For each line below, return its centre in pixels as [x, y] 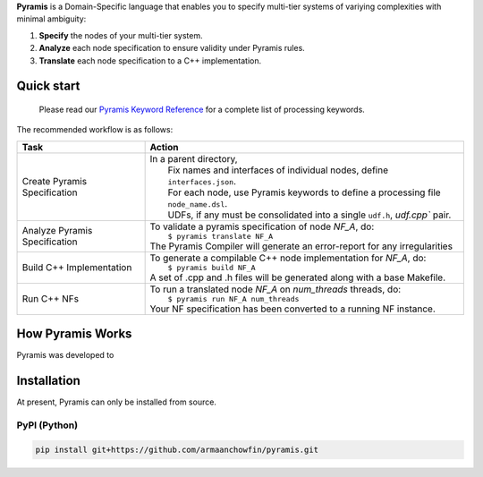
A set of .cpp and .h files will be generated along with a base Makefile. [298, 277]
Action [164, 147]
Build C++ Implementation [77, 268]
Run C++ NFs [51, 299]
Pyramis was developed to [65, 355]
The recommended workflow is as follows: [95, 130]
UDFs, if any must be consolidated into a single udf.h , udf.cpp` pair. [309, 215]
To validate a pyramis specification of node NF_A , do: [262, 226]
